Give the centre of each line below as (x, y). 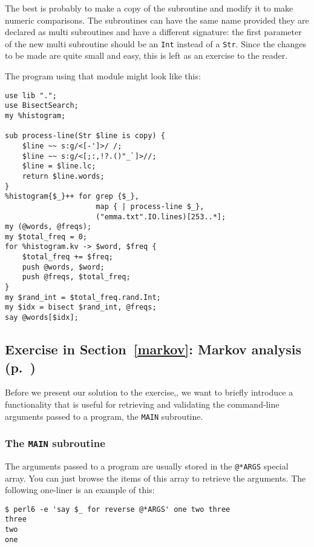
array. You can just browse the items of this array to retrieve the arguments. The (155, 478)
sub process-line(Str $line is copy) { (85, 136)
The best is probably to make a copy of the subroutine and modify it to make (149, 8)
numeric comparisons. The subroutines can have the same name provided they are (157, 20)
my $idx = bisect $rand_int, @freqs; (81, 307)
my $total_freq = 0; (46, 237)
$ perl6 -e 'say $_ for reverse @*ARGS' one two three (118, 509)
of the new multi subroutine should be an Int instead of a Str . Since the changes (155, 43)
